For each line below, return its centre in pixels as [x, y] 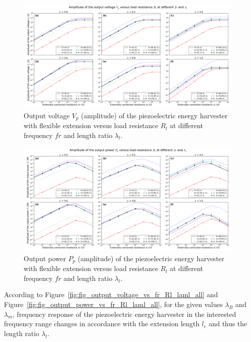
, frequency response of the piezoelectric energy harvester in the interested [124, 314]
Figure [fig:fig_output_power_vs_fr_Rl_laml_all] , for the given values [113, 304]
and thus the [228, 324]
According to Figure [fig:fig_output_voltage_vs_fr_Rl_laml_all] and [111, 294]
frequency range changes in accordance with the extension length [102, 324]
